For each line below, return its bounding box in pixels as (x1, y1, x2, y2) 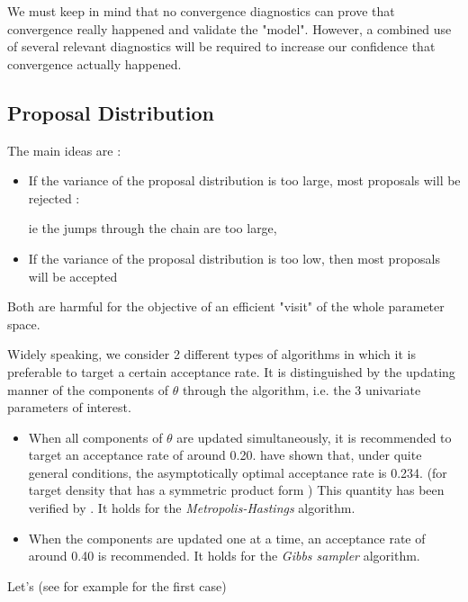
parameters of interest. (7, 398, 131, 417)
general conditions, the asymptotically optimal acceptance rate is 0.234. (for (28, 463, 447, 481)
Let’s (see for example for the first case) (7, 576, 227, 595)
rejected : (28, 188, 80, 207)
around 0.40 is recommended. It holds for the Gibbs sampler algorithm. (28, 546, 420, 565)
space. (7, 314, 40, 333)
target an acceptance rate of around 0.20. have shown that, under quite (28, 445, 422, 464)
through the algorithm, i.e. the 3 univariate (182, 380, 421, 399)
